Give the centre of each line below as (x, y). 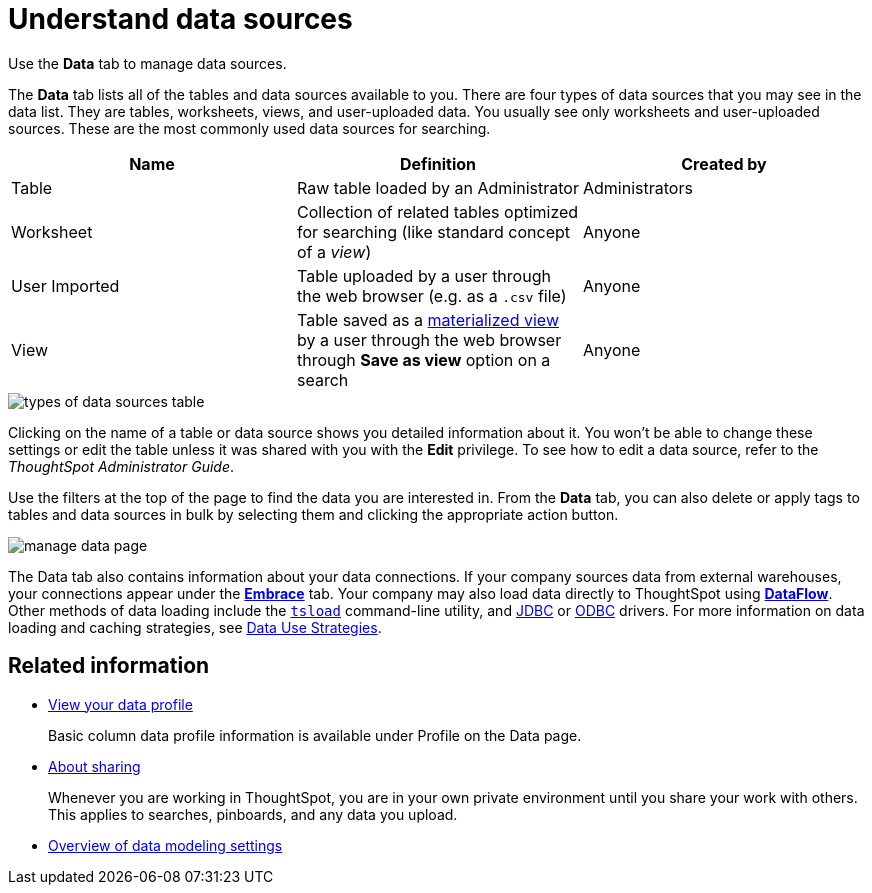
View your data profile (120, 704)
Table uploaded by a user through (423, 275)
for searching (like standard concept (433, 231)
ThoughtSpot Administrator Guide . (121, 466)
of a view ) (334, 251)
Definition (438, 163)
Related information (109, 666)
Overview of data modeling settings (165, 845)
